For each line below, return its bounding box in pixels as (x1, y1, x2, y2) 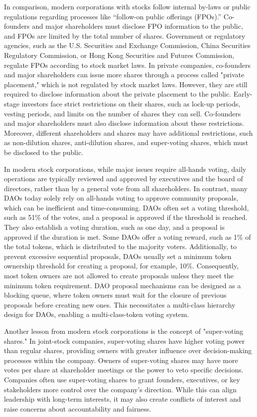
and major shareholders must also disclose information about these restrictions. (4, 118, 245, 128)
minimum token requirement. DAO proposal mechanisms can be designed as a (4, 280, 241, 290)
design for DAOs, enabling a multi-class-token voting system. (4, 309, 189, 319)
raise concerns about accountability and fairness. (4, 403, 152, 414)
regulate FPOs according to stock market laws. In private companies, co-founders (4, 59, 251, 70)
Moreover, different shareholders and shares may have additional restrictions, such (4, 127, 253, 138)
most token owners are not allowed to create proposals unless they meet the (4, 270, 234, 281)
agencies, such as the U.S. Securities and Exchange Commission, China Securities (4, 40, 251, 51)
